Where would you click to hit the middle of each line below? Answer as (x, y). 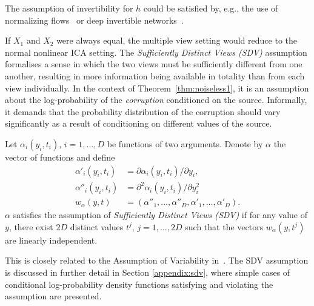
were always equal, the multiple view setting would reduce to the (177, 40)
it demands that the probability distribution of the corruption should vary (143, 111)
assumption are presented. (53, 296)
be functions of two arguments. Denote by (185, 143)
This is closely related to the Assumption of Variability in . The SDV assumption (157, 260)
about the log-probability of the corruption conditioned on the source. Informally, (156, 100)
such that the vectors (224, 226)
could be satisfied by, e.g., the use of (211, 8)
